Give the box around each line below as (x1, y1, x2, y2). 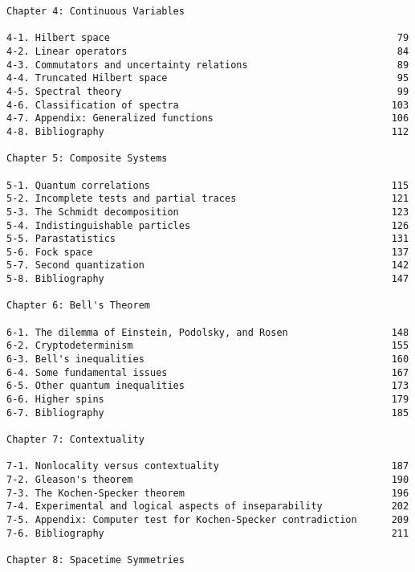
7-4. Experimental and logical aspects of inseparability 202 (6, 500, 409, 513)
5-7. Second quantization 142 (6, 259, 409, 272)
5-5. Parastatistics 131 (6, 233, 409, 245)
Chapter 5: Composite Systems (6, 153, 168, 165)
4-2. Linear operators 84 (6, 45, 409, 57)
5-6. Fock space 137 (6, 246, 409, 258)
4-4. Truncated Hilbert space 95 (6, 72, 409, 84)
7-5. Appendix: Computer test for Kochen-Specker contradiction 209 (6, 513, 409, 525)
